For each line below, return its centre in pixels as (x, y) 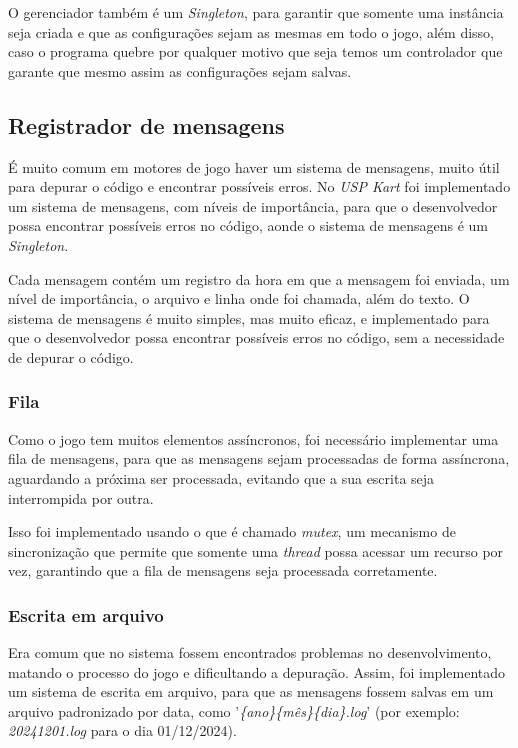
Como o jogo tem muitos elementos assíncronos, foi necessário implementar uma (253, 438)
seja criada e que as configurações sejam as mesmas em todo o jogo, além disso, (251, 31)
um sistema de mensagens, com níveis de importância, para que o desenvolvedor (253, 205)
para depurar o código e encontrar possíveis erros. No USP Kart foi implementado (259, 186)
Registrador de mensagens (146, 124)
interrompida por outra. (81, 497)
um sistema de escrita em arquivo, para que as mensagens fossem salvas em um (251, 691)
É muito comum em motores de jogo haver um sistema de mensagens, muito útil (254, 166)
